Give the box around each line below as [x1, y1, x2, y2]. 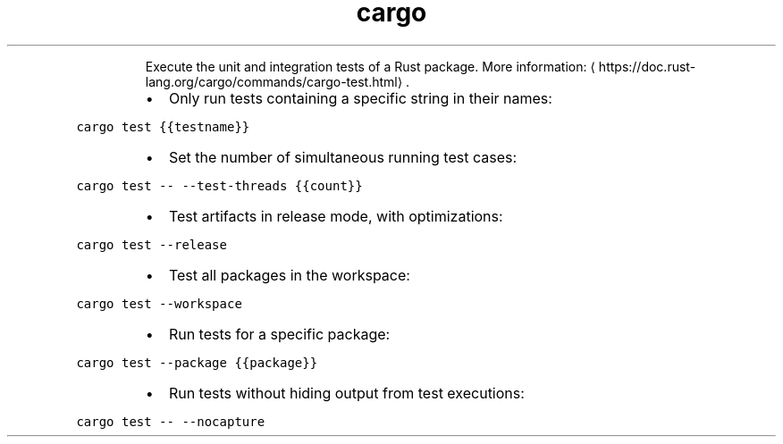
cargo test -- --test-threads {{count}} [76, 178, 363, 193]
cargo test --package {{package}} [76, 355, 318, 370]
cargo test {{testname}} [76, 119, 250, 134]
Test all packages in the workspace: [168, 265, 410, 284]
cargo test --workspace [76, 296, 242, 311]
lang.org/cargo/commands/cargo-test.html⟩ [145, 73, 403, 89]
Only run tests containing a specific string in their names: [168, 88, 552, 107]
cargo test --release [76, 237, 227, 252]
